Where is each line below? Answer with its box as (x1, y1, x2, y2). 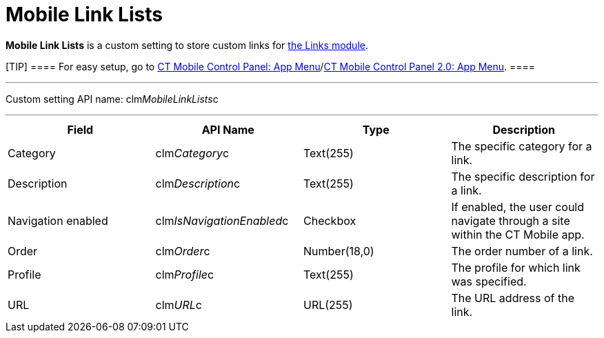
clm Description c (155, 176, 241, 190)
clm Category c (155, 146, 230, 160)
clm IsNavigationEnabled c (155, 213, 289, 228)
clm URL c (155, 297, 202, 312)
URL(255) (303, 297, 353, 312)
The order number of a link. (451, 243, 593, 258)
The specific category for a (451, 139, 592, 153)
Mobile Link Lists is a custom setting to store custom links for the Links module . (6, 39, 368, 51)
